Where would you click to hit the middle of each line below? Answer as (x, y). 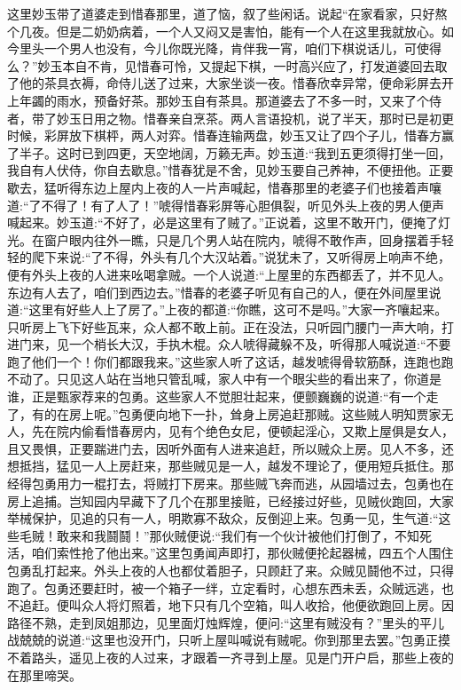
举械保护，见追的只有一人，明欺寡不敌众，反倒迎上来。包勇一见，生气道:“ (223, 518)
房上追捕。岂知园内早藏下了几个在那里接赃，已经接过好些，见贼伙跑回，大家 (230, 500)
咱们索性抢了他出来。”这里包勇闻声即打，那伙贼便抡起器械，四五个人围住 (242, 553)
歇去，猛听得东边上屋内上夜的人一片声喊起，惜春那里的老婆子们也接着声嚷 (224, 187)
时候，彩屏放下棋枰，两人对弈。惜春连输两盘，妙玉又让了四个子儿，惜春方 (224, 135)
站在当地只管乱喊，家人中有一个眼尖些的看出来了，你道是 (273, 379)
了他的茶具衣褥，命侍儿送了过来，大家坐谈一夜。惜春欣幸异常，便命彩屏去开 (230, 83)
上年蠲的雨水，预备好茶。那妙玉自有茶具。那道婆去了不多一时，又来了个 (218, 100)
